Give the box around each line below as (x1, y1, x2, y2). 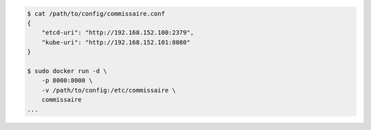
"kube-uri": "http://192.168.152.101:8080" (41, 38, 190, 46)
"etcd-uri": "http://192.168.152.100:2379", (41, 29, 194, 37)
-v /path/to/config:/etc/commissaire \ (41, 86, 177, 94)
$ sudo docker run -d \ (27, 67, 108, 75)
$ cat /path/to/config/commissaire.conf (27, 10, 165, 17)
